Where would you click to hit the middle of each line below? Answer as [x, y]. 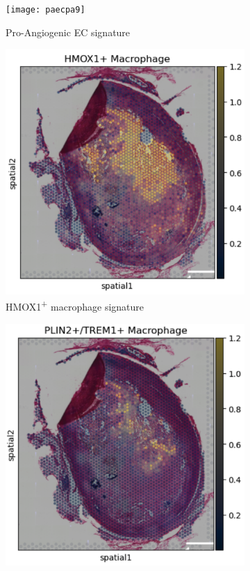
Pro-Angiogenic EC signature [68, 32]
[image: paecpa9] [45, 10]
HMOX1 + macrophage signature [75, 306]
